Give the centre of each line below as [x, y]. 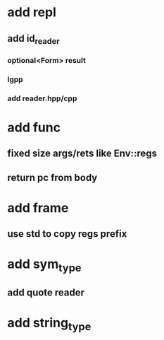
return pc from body [52, 177]
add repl [32, 12]
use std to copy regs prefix [67, 234]
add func [34, 127]
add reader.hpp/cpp [42, 98]
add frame [38, 207]
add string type [49, 324]
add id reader [33, 39]
